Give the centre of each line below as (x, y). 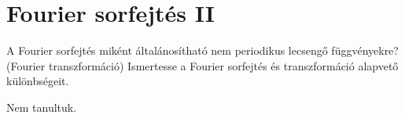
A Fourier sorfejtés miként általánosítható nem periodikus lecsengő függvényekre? (202, 50)
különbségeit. (38, 81)
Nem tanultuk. (42, 107)
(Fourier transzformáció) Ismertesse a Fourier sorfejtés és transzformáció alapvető (202, 65)
